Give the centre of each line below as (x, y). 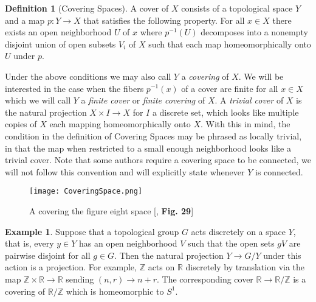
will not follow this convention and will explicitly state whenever (125, 171)
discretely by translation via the (245, 267)
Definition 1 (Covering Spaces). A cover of (87, 8)
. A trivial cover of (249, 100)
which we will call (38, 100)
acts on (161, 267)
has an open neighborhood (128, 243)
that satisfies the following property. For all (164, 20)
